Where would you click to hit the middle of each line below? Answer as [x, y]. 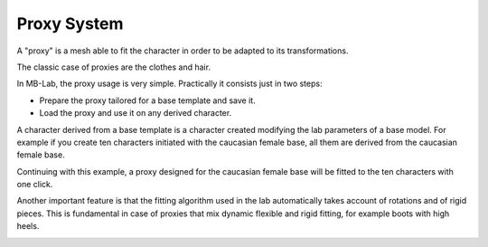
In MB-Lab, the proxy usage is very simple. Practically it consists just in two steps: [169, 84]
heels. [28, 226]
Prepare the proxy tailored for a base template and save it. [148, 100]
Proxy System [70, 24]
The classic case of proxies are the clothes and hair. [114, 67]
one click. [35, 185]
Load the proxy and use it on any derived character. [136, 113]
